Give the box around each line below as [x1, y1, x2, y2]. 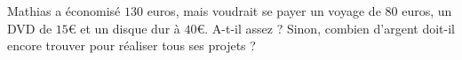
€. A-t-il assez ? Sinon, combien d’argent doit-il [196, 19, 455, 37]
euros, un [402, 2, 452, 19]
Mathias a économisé [7, 2, 121, 19]
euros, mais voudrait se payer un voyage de [147, 2, 381, 19]
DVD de [7, 19, 52, 37]
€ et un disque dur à [68, 19, 180, 37]
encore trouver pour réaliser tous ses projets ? [7, 36, 256, 55]
